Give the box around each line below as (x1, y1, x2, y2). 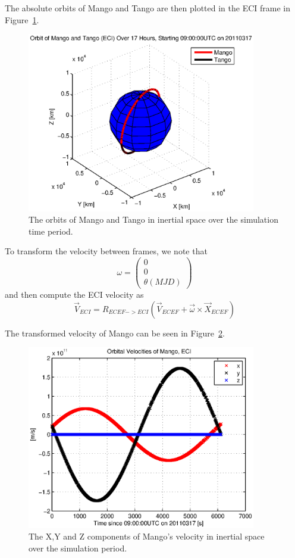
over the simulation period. (29, 541, 127, 554)
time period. (29, 225, 73, 237)
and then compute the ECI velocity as (5, 288, 144, 301)
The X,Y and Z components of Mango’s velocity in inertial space (29, 530, 265, 543)
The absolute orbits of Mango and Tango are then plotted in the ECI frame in (5, 2, 290, 14)
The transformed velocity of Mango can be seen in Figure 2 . (5, 326, 225, 339)
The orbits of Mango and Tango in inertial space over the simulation (29, 213, 278, 226)
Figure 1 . (5, 13, 39, 26)
